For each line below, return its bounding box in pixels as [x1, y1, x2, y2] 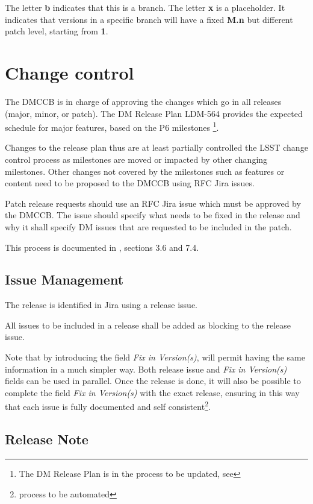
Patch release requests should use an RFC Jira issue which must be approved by [5, 197, 301, 209]
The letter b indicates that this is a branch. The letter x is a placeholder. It [5, 1, 285, 13]
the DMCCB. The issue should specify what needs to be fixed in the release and [5, 209, 300, 221]
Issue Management [5, 270, 124, 289]
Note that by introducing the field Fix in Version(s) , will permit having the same [5, 351, 305, 364]
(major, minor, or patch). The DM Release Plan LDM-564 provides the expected [5, 107, 303, 119]
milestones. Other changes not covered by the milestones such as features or [5, 165, 285, 177]
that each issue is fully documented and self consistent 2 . [5, 398, 211, 413]
